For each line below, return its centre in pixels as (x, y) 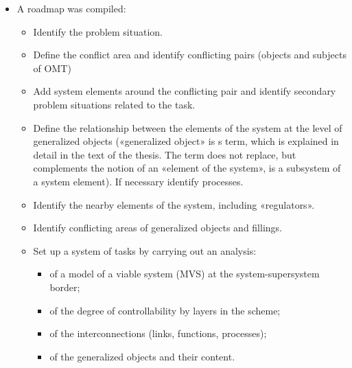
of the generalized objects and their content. (142, 356)
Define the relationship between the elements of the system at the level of (188, 127)
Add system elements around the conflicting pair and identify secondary (185, 91)
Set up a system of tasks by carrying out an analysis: (145, 250)
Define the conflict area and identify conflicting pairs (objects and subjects (190, 55)
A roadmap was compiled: (71, 8)
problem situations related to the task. (114, 104)
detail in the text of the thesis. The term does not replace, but (165, 154)
